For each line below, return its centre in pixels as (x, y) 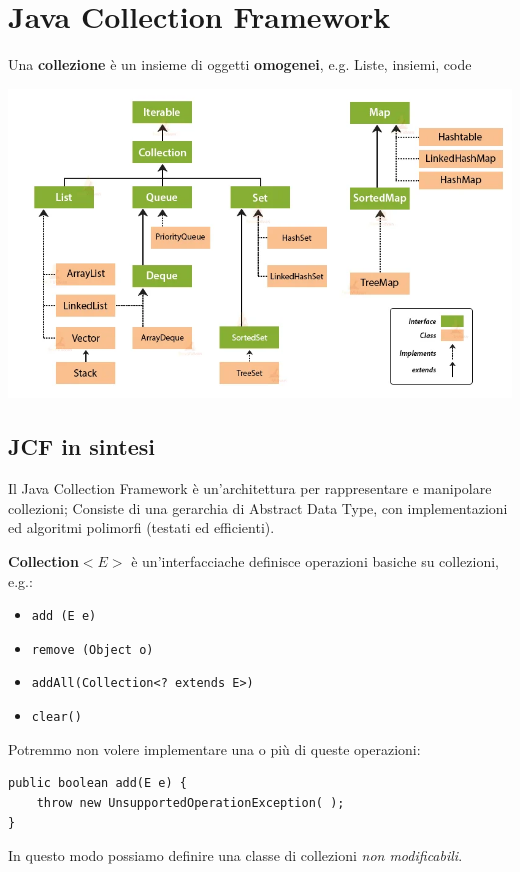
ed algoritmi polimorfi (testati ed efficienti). (141, 527)
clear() (56, 717)
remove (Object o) (92, 649)
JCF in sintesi (81, 446)
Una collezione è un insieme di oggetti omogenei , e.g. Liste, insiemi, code (240, 64)
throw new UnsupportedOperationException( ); (190, 802)
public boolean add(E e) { (97, 783)
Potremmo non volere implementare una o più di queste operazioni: (214, 748)
